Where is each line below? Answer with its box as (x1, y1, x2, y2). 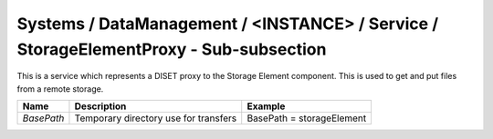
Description (74, 100, 127, 113)
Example (246, 100, 286, 113)
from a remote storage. (16, 83, 104, 94)
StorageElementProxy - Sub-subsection (16, 39, 327, 59)
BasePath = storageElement (246, 112, 367, 124)
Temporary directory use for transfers (74, 112, 237, 124)
